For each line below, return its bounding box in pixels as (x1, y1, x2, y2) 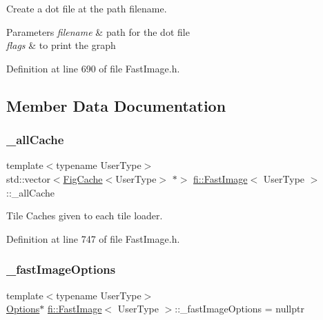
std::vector (6, 171, 50, 186)
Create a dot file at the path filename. (6, 1, 167, 15)
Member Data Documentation (6, 94, 226, 116)
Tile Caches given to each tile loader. (6, 208, 163, 223)
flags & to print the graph (6, 38, 116, 52)
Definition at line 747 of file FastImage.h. (6, 231, 180, 246)
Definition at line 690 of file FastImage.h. (6, 61, 180, 75)
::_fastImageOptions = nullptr (175, 301, 304, 316)
